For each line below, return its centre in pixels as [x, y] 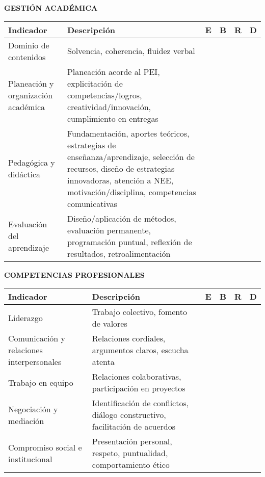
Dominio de [29, 45]
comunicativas [92, 203]
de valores [110, 324]
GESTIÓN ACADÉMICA [51, 8]
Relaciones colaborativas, [137, 377]
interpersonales [35, 362]
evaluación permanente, [109, 230]
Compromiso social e [45, 447]
